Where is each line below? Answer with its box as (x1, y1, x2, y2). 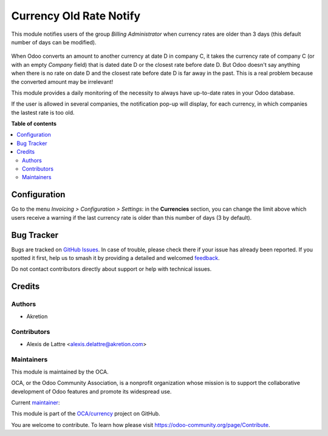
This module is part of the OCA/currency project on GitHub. (11, 410, 160, 417)
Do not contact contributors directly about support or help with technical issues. (11, 265, 212, 273)
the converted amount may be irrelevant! (11, 78, 114, 85)
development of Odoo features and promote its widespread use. (11, 387, 172, 395)
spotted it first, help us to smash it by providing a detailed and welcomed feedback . (11, 254, 220, 261)
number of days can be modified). (11, 38, 97, 46)
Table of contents (11, 120, 57, 128)
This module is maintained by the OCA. (11, 368, 109, 375)
